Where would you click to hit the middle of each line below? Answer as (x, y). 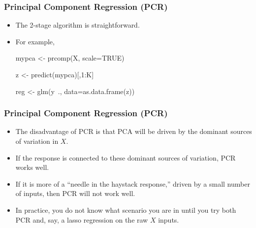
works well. (32, 167)
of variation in (37, 141)
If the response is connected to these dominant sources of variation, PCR (126, 157)
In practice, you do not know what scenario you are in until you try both (126, 210)
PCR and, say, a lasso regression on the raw (82, 219)
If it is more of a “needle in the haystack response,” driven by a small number (133, 183)
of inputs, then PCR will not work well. (75, 193)
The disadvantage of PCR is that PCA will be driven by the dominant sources (134, 131)
